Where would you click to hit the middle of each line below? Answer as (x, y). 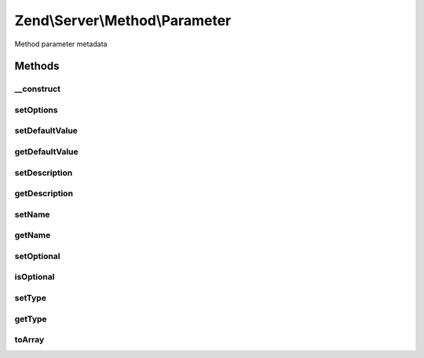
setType (31, 298)
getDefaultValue (46, 152)
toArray (29, 340)
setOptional (37, 256)
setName (32, 214)
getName (33, 236)
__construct (38, 89)
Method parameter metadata (61, 44)
